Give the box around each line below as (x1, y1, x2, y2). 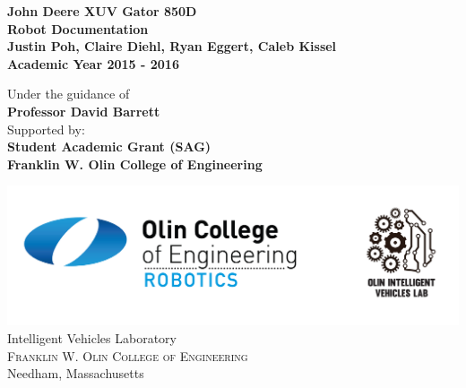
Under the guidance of (7, 84, 130, 103)
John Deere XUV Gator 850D (7, 2, 197, 20)
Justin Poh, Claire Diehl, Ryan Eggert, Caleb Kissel (7, 37, 337, 56)
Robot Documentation (7, 19, 149, 38)
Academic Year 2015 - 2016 (7, 54, 179, 73)
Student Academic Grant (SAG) (7, 137, 211, 156)
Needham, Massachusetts (7, 364, 144, 383)
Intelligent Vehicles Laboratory (7, 328, 177, 347)
